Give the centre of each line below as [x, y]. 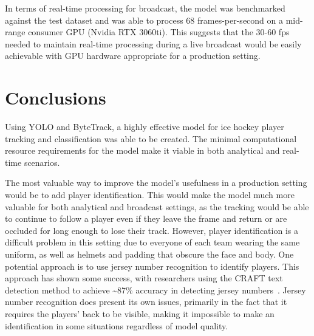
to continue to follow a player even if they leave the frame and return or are [146, 218]
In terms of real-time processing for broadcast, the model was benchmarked [145, 8]
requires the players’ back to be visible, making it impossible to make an [140, 314]
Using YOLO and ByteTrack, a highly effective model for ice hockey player [145, 127]
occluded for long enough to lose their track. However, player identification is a [152, 230]
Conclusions [56, 98]
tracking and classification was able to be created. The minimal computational [151, 138]
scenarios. [42, 162]
